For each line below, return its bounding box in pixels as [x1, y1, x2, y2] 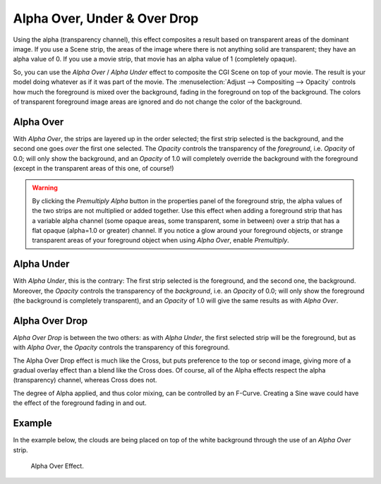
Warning [32, 183, 58, 192]
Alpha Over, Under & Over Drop [13, 11, 199, 26]
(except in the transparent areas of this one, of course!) [13, 164, 174, 172]
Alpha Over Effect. [30, 461, 84, 470]
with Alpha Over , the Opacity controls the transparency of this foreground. [13, 343, 230, 352]
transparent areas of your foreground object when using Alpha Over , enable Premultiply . [32, 236, 289, 245]
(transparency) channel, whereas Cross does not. [13, 376, 157, 385]
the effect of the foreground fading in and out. [13, 399, 147, 407]
